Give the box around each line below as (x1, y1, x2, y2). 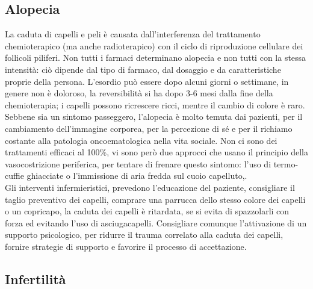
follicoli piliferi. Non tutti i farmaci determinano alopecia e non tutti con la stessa (5, 51, 306, 64)
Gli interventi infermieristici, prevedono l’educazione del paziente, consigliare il (5, 181, 295, 193)
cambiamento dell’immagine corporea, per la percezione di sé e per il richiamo (5, 122, 293, 134)
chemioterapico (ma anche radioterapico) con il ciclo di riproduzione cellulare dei (5, 39, 303, 52)
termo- (273, 157, 299, 170)
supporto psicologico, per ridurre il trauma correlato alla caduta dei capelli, (5, 228, 284, 241)
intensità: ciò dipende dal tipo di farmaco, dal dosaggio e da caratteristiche (5, 63, 281, 75)
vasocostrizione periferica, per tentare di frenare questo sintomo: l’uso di (5, 157, 271, 170)
